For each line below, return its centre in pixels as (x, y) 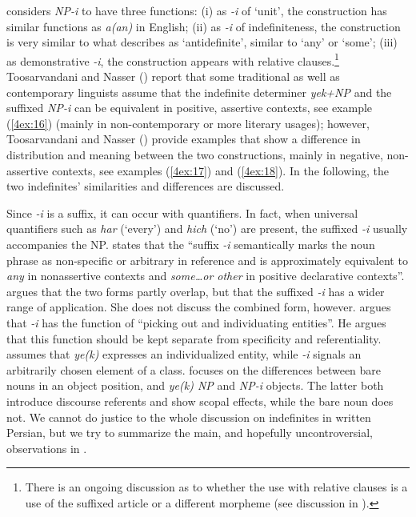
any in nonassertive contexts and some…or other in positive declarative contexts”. (206, 276)
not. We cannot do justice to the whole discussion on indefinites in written (189, 417)
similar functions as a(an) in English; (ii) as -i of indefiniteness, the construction (204, 26)
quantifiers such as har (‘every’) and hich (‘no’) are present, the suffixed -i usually (207, 228)
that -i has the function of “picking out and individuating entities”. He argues (196, 322)
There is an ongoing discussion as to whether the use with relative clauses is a (216, 487)
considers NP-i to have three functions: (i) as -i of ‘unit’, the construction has (197, 10)
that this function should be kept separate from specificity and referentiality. (194, 338)
